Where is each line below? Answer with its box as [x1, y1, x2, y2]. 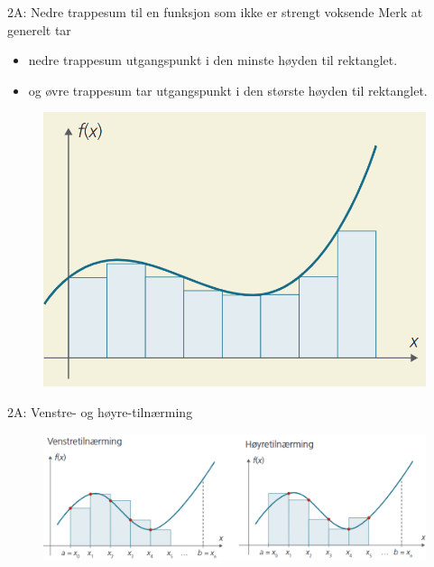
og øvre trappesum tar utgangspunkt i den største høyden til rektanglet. [28, 80, 428, 99]
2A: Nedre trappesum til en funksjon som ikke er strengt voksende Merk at [7, 3, 423, 21]
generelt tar [7, 20, 71, 39]
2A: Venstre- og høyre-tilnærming [7, 403, 193, 422]
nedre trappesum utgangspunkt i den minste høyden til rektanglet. [28, 51, 398, 70]
